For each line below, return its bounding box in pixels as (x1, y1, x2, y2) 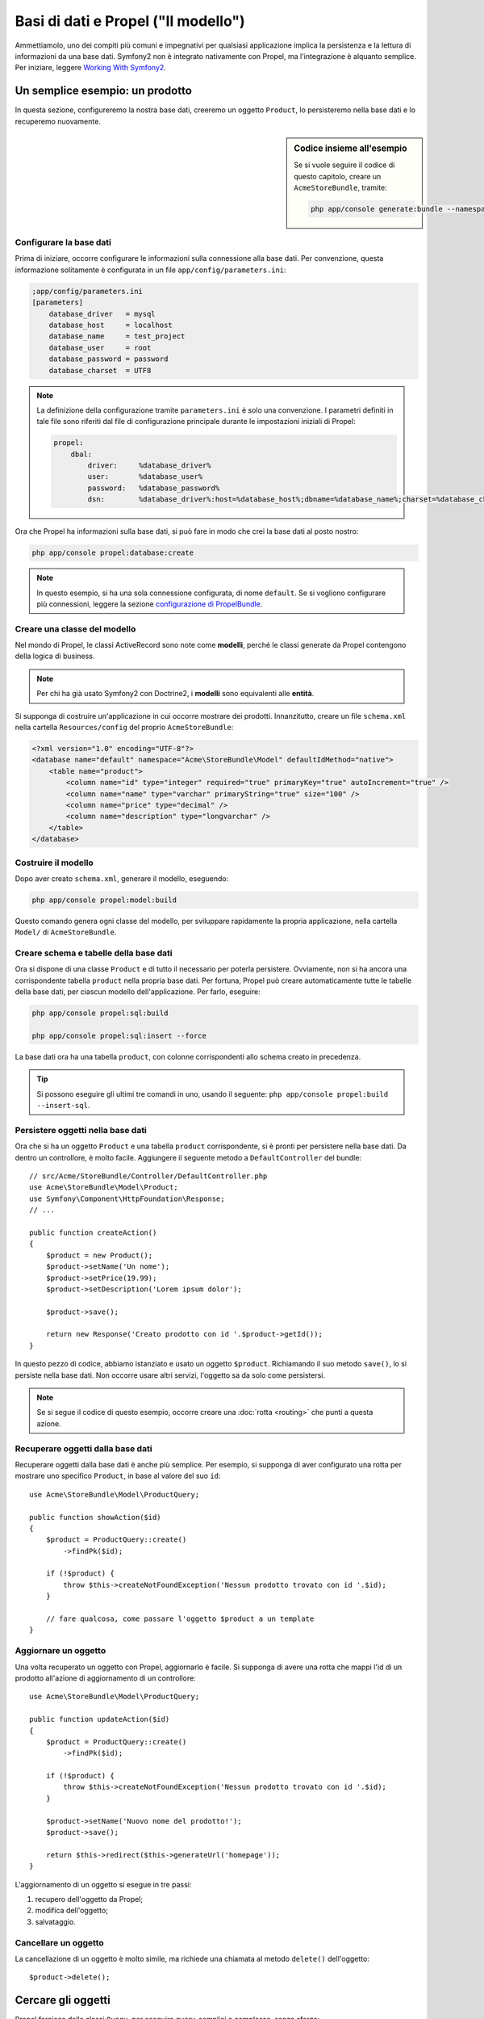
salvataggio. (35, 1916, 76, 1926)
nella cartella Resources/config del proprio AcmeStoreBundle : (15, 723, 234, 732)
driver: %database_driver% (87, 461, 211, 470)
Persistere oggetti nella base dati (15, 1124, 147, 1135)
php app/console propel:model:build (31, 895, 177, 905)
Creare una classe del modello (15, 623, 136, 634)
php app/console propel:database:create (31, 548, 194, 557)
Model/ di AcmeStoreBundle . (15, 927, 117, 937)
